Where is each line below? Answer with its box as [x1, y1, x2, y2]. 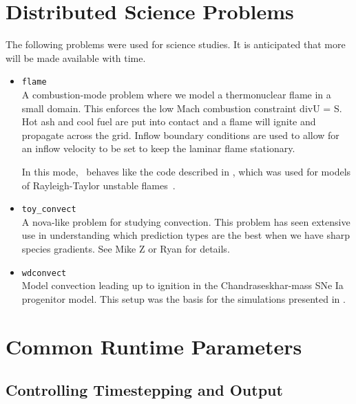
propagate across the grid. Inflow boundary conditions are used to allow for [21, 127, 339, 142]
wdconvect [21, 268, 67, 278]
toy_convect [21, 204, 76, 215]
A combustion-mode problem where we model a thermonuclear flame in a [21, 87, 331, 101]
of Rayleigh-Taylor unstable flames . [21, 178, 176, 192]
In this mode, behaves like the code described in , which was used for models [21, 164, 351, 178]
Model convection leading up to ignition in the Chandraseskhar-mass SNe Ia [21, 278, 344, 293]
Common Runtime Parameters [6, 332, 302, 360]
